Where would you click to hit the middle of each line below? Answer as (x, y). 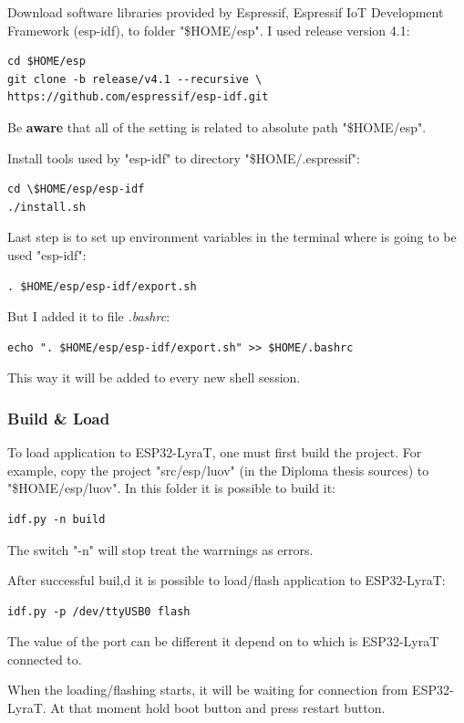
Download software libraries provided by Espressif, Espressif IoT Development (226, 12)
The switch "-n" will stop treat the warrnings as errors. (160, 549)
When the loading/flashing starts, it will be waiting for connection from (208, 690)
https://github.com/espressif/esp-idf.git (138, 97)
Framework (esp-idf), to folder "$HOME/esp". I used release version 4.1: (209, 30)
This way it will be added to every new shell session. (154, 377)
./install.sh (46, 207)
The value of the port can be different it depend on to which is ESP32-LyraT (223, 641)
